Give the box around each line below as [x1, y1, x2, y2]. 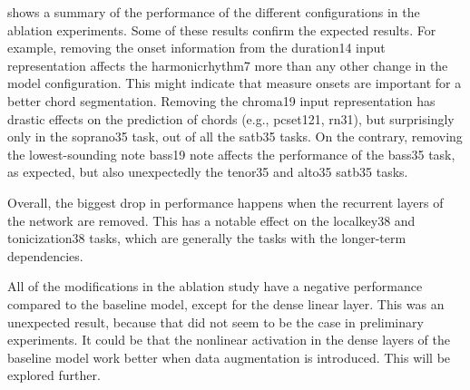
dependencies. [7, 246, 83, 265]
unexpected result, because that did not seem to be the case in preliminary [7, 312, 424, 331]
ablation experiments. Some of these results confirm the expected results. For [7, 20, 436, 39]
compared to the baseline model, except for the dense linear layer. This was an [7, 294, 445, 313]
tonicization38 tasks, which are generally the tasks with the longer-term [7, 229, 406, 248]
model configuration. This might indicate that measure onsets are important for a [7, 73, 462, 93]
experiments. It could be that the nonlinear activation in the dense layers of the [7, 330, 451, 349]
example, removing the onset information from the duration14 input [7, 38, 386, 57]
